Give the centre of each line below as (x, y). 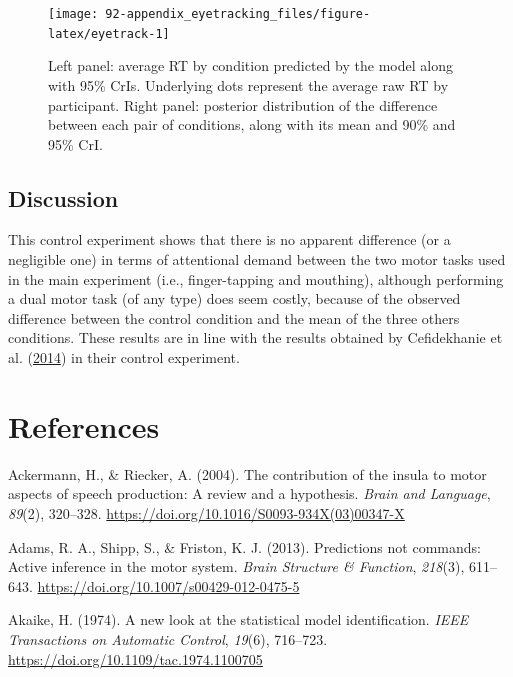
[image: (73, 14)
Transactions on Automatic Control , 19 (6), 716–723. (168, 638)
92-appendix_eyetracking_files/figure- (238, 14)
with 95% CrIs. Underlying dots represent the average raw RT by (248, 84)
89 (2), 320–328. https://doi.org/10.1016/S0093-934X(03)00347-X (206, 512)
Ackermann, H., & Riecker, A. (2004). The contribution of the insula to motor (247, 473)
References (84, 425)
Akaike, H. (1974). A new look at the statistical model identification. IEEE (238, 619)
